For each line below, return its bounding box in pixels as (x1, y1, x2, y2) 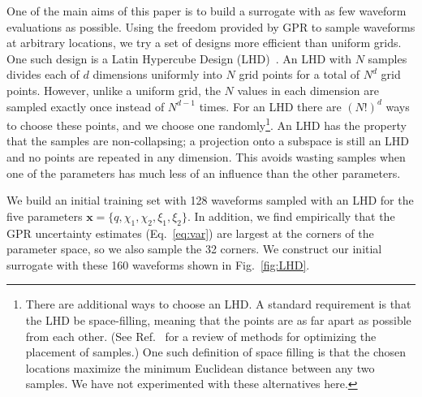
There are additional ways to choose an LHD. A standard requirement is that (25, 296, 411, 313)
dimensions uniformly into (93, 66, 222, 83)
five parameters (6, 207, 83, 224)
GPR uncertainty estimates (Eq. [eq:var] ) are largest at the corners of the (6, 224, 374, 241)
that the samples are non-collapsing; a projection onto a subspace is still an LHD (6, 132, 410, 149)
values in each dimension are (237, 81, 379, 98)
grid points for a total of (239, 66, 360, 83)
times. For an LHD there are (199, 97, 342, 114)
